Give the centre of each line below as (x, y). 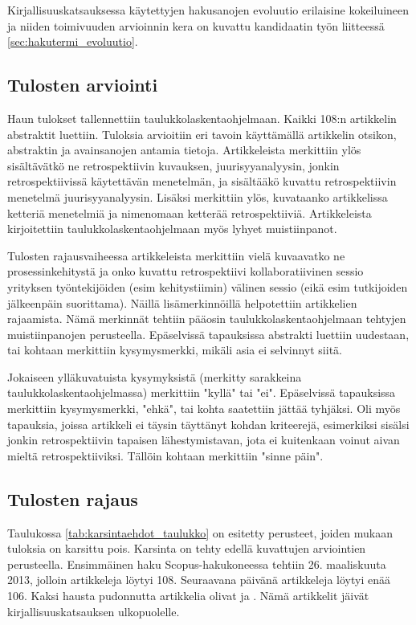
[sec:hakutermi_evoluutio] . (73, 41)
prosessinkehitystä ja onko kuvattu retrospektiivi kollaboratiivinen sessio (186, 271)
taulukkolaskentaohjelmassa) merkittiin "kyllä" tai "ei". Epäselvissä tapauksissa (202, 392)
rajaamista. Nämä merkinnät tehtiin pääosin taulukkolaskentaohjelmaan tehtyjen (207, 319)
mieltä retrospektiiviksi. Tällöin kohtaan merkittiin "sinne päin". (165, 455)
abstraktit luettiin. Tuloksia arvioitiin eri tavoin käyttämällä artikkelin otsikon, (202, 134)
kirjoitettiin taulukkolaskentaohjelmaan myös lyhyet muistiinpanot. (172, 229)
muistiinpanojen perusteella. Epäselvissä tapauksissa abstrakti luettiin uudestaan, (208, 334)
